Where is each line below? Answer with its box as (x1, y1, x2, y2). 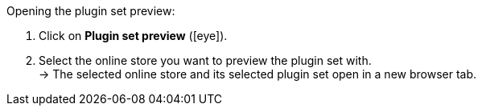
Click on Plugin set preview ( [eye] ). (39, 29, 228, 42)
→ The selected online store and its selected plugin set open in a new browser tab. (39, 67, 477, 81)
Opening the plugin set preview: (6, 4, 175, 18)
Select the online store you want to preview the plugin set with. (39, 54, 372, 67)
